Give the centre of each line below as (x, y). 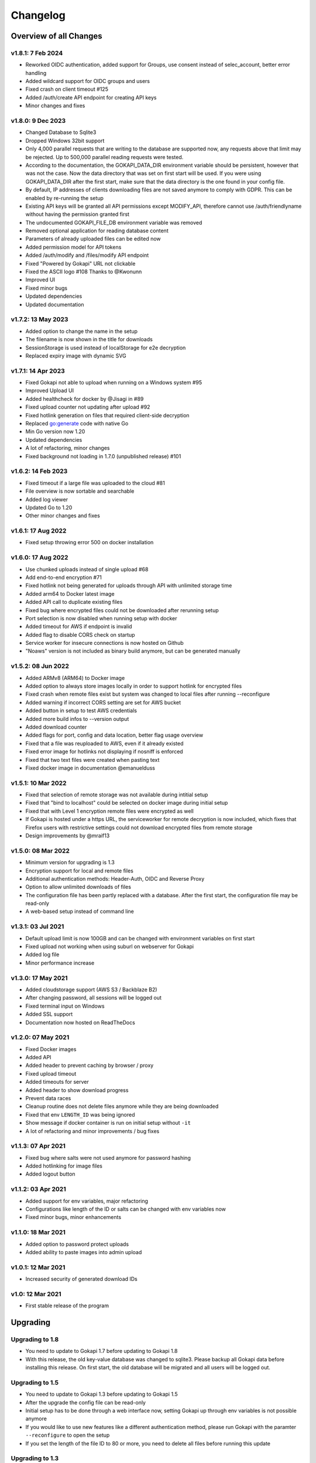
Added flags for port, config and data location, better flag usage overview (114, 735)
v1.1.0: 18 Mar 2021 (38, 1232)
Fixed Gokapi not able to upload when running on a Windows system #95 (114, 383)
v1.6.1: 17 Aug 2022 (39, 531)
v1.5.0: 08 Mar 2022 (40, 850)
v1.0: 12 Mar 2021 (36, 1294)
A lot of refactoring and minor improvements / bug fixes (92, 1131)
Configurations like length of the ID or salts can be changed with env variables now (126, 1209)
